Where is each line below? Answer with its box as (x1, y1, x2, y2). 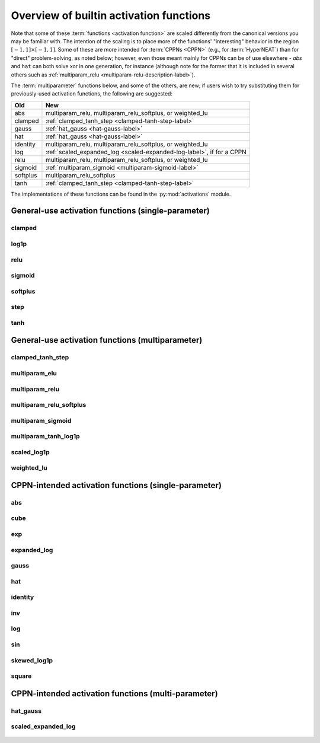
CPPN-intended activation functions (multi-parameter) (11, 688, 219, 699)
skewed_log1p (11, 656, 53, 664)
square (11, 672, 32, 680)
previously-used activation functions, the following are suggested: (11, 90, 173, 97)
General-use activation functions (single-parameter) (11, 206, 210, 216)
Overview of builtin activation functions (11, 9, 211, 22)
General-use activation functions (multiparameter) (11, 335, 203, 345)
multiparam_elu (11, 369, 57, 377)
